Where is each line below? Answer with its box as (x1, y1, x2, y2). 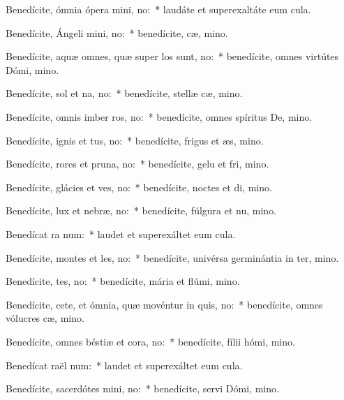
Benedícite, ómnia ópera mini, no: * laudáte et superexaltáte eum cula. (6, 2, 311, 16)
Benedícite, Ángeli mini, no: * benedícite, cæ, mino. (6, 25, 228, 40)
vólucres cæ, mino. (6, 311, 84, 325)
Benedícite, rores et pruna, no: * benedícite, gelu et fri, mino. (6, 156, 269, 171)
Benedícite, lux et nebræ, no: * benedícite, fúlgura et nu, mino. (6, 203, 277, 218)
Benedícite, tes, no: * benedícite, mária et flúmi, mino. (6, 274, 240, 288)
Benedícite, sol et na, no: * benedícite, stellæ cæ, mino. (6, 86, 243, 101)
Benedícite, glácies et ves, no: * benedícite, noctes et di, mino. (6, 179, 272, 194)
